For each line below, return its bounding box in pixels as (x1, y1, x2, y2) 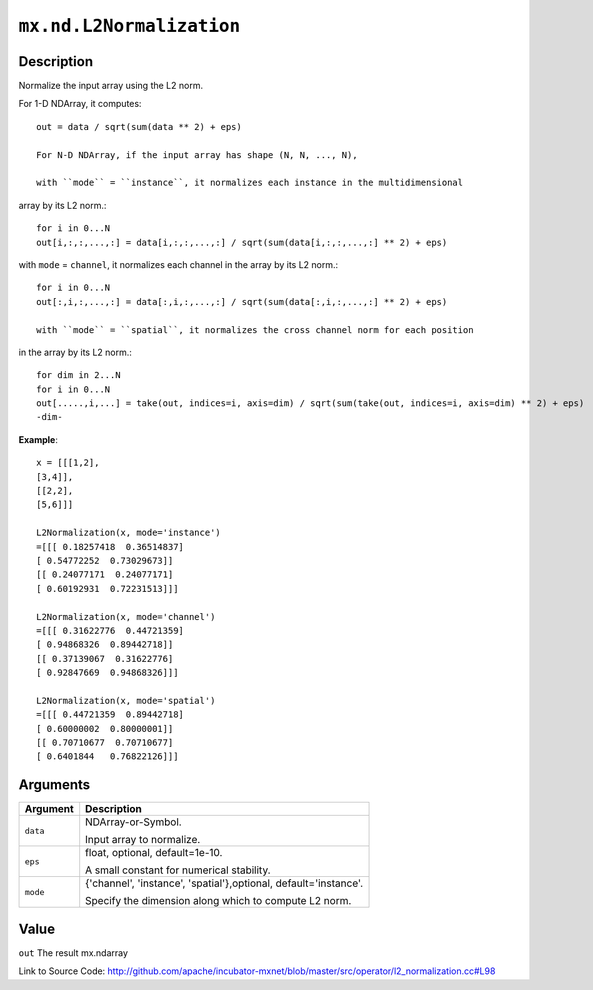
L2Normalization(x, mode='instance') (36, 527, 222, 539)
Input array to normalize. (85, 833, 201, 847)
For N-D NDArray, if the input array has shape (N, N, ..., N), (36, 149, 359, 160)
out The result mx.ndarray (18, 946, 129, 959)
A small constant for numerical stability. (85, 863, 271, 877)
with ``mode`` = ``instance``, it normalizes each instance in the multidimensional (36, 177, 464, 189)
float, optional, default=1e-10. (85, 846, 223, 860)
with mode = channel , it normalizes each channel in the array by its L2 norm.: (18, 258, 339, 270)
